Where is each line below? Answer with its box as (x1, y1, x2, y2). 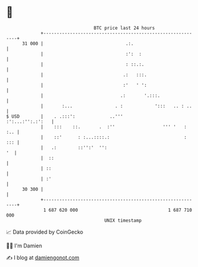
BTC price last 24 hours (94, 25, 155, 31)
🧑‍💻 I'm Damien (6, 242, 43, 249)
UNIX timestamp (104, 217, 142, 224)
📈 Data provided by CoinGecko (6, 228, 84, 235)
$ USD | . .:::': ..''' (6, 113, 123, 120)
